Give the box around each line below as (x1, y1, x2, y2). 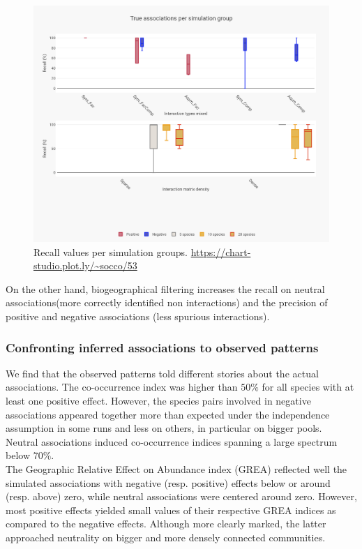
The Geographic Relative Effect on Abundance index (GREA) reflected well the (6, 462, 347, 476)
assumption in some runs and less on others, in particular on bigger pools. (6, 421, 322, 435)
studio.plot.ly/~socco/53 (33, 258, 137, 273)
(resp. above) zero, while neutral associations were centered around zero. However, (6, 489, 357, 504)
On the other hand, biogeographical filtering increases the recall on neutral (6, 281, 325, 296)
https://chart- (190, 244, 251, 259)
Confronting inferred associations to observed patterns (6, 338, 319, 356)
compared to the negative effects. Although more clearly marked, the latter (6, 516, 326, 531)
